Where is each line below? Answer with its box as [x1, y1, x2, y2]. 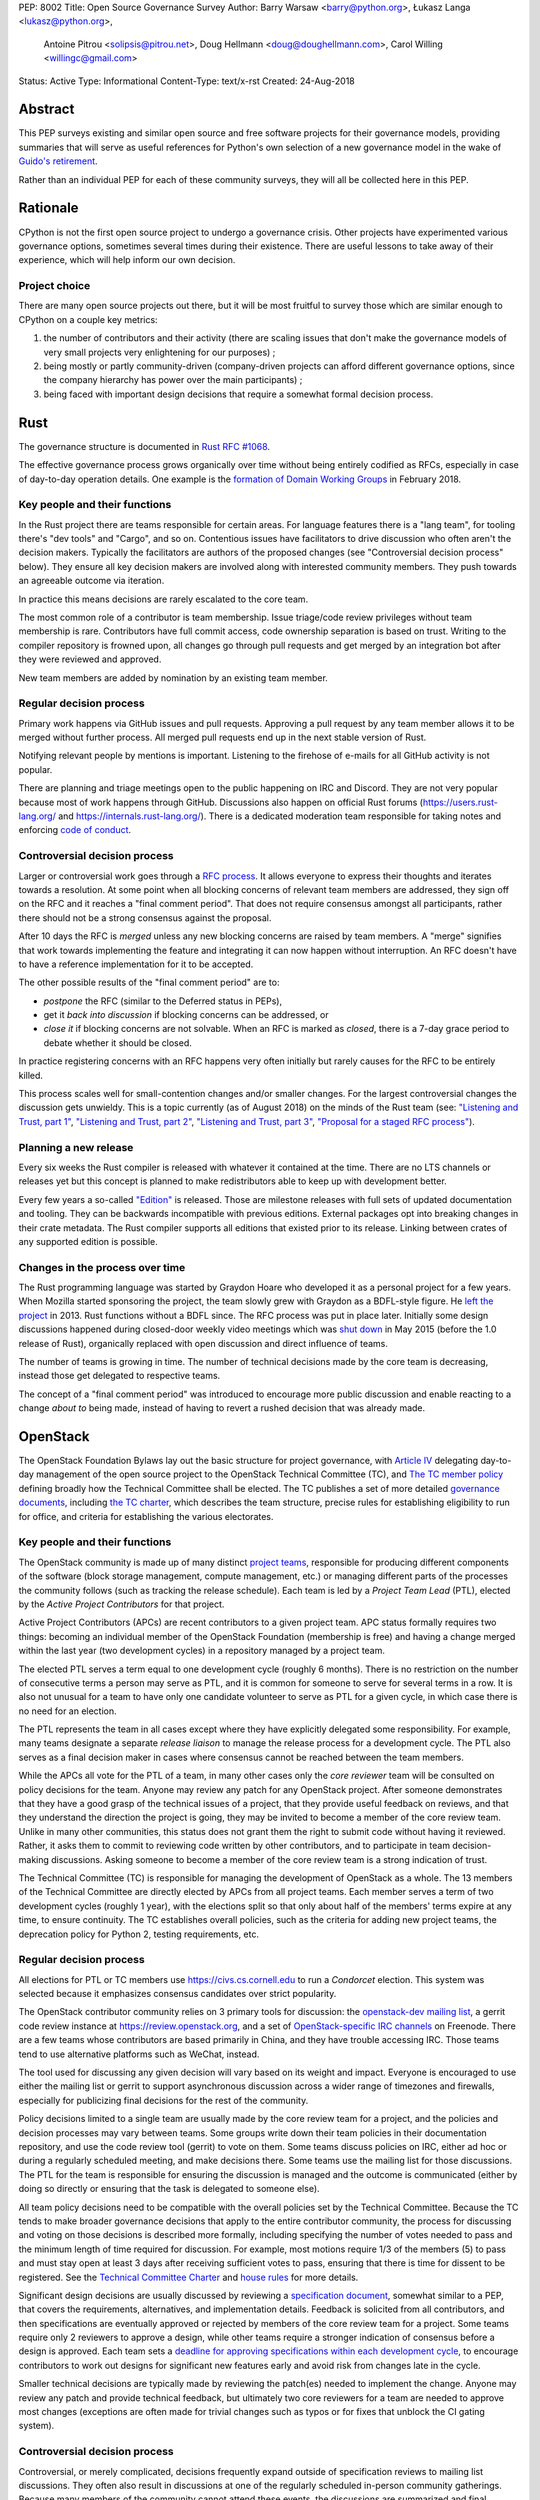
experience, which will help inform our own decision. [18, 254, 236, 266]
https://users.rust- [422, 796, 499, 808]
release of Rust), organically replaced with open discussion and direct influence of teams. [18, 1337, 389, 1349]
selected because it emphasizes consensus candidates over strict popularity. [18, 1988, 337, 2000]
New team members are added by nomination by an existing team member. [18, 671, 329, 684]
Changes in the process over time [18, 1260, 186, 1274]
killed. [18, 1069, 44, 1081]
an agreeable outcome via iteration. [18, 575, 165, 587]
